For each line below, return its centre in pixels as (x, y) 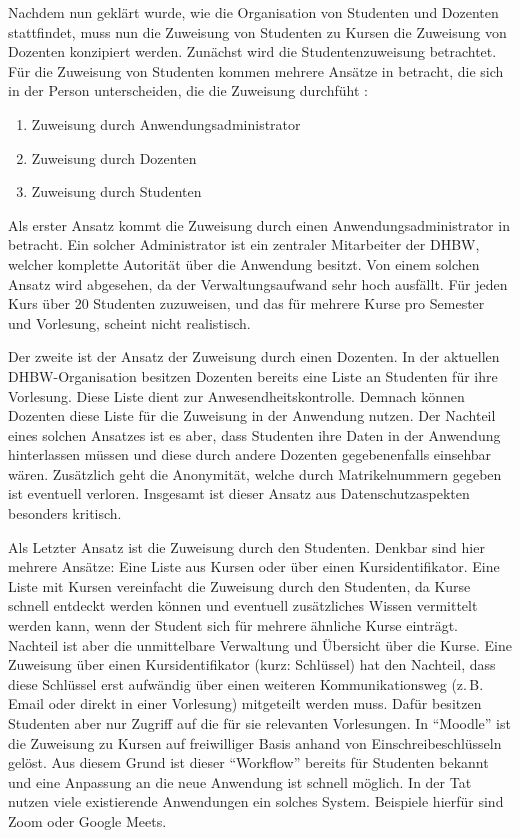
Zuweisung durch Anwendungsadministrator (166, 123)
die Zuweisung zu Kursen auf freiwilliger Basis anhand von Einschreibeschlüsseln (255, 742)
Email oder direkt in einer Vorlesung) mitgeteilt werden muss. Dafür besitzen (245, 703)
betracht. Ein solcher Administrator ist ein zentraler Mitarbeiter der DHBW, (244, 244)
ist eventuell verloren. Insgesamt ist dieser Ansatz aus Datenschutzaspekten (239, 493)
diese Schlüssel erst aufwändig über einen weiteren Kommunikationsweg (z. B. (246, 683)
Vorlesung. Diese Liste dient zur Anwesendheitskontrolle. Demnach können (236, 395)
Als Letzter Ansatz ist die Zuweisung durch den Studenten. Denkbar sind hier (246, 546)
